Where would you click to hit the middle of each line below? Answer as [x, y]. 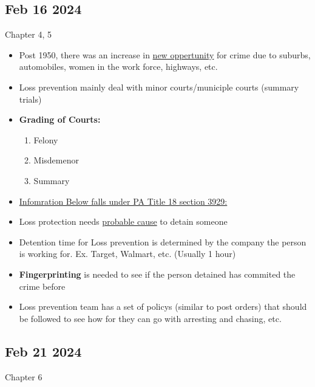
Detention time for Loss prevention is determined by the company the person [163, 241]
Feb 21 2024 [43, 351]
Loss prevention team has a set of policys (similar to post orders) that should [163, 307]
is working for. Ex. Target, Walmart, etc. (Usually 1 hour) [127, 254]
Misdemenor [56, 160]
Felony [46, 139]
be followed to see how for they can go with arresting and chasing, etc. [150, 318]
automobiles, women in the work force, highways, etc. [118, 67]
